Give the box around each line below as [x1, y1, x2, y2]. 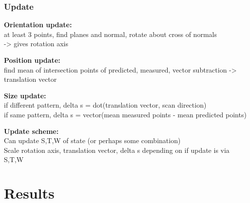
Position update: [4, 55, 60, 65]
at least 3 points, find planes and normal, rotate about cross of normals [4, 29, 217, 39]
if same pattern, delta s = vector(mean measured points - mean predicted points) [4, 109, 247, 119]
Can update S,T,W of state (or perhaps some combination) [4, 135, 181, 146]
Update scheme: [4, 126, 59, 136]
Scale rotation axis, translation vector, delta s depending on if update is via [4, 145, 230, 155]
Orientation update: [4, 19, 72, 30]
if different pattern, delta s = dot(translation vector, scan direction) [4, 100, 207, 110]
